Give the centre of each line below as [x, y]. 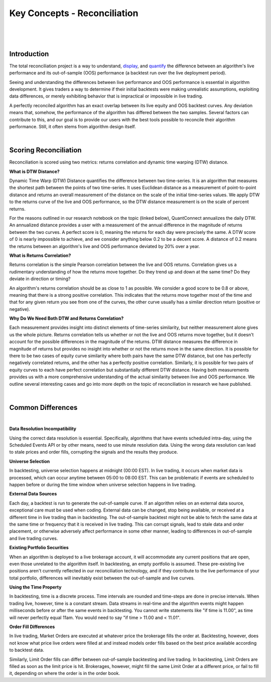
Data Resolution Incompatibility [43, 429]
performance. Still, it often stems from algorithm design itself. [73, 126]
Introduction [29, 54]
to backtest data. [27, 650]
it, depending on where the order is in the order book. [65, 673]
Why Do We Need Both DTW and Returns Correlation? [66, 318]
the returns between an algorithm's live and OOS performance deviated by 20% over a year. [105, 246]
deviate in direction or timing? [40, 279]
